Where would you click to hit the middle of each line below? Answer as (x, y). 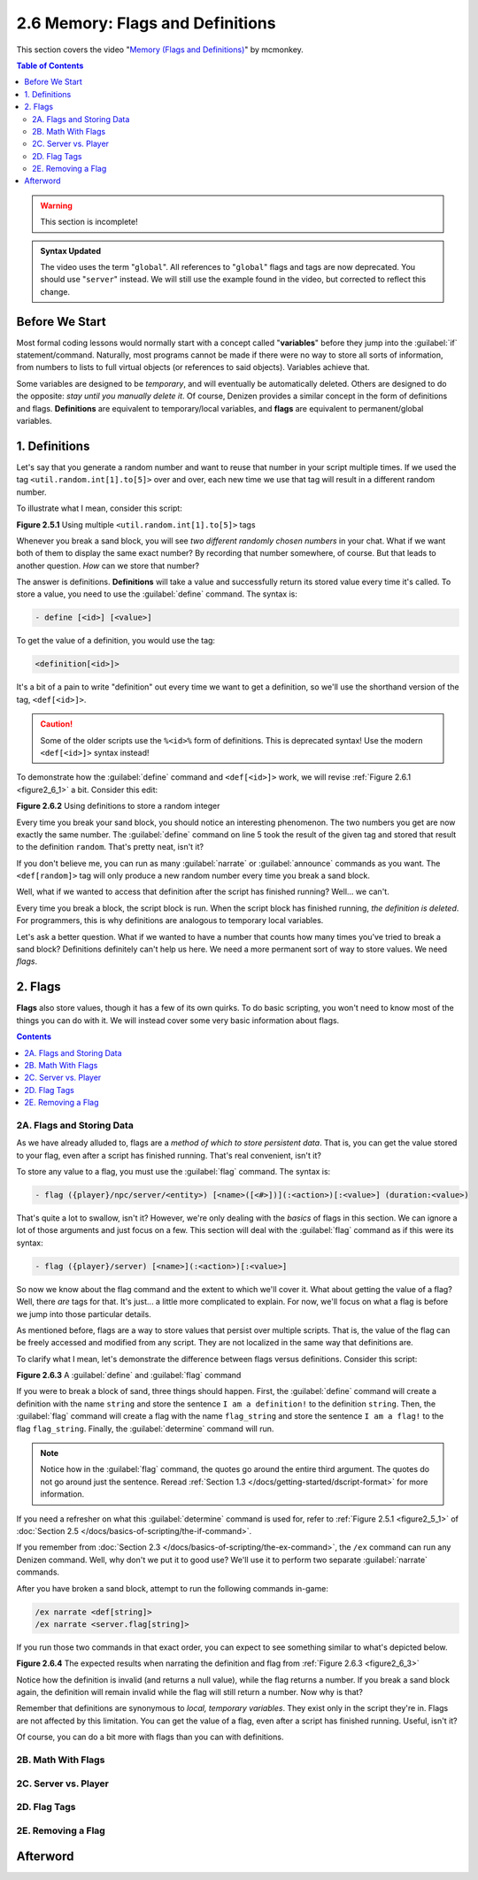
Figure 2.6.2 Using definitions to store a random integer (118, 806)
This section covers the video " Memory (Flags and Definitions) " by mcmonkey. (160, 50)
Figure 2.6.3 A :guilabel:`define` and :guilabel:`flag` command (129, 1375)
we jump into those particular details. (84, 1314)
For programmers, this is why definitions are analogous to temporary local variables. (170, 921)
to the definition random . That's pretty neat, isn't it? (110, 847)
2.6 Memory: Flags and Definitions (146, 23)
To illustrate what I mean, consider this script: (100, 508)
